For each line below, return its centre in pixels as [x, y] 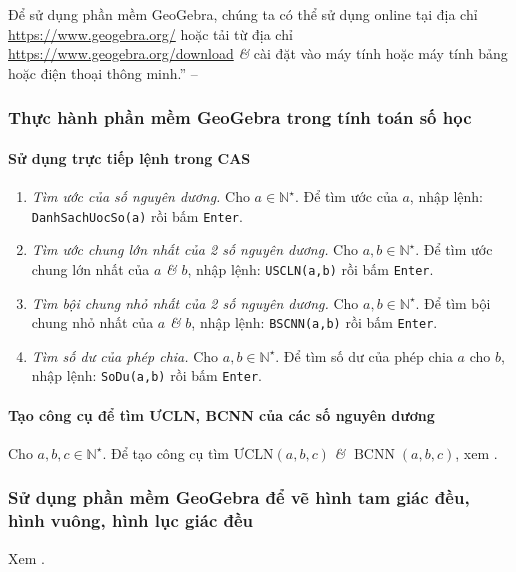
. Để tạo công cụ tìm [165, 452]
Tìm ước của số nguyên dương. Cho [140, 196]
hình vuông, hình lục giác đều [131, 520]
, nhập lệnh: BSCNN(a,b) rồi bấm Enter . [314, 322]
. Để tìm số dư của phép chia [364, 355]
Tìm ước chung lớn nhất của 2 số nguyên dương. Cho [195, 249]
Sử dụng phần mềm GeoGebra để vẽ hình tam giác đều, [239, 497]
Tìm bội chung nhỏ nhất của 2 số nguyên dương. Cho [195, 302]
